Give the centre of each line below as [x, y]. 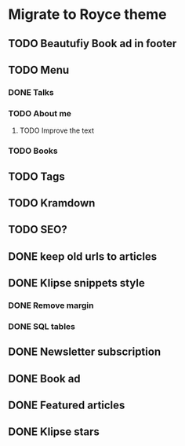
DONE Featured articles [67, 406]
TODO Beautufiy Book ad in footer [92, 44]
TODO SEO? [38, 230]
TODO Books [33, 151]
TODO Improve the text [57, 130]
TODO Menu [39, 69]
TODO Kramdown [52, 203]
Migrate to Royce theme [87, 15]
